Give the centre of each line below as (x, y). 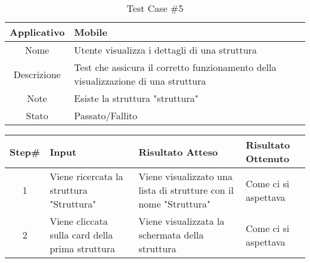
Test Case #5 (155, 8)
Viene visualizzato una (185, 176)
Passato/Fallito (106, 115)
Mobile (91, 32)
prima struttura (82, 248)
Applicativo (37, 32)
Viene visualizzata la (182, 221)
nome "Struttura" (174, 204)
